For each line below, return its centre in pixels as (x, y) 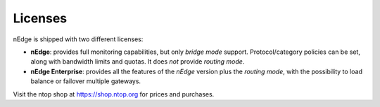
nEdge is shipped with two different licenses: (78, 39)
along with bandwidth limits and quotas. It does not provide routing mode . (138, 62)
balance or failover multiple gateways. (85, 81)
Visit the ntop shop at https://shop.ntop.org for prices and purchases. (114, 94)
